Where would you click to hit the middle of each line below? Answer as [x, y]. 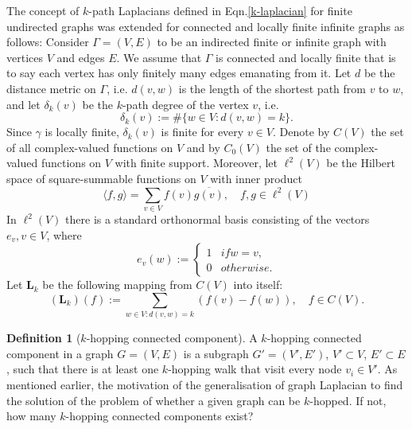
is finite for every [202, 132]
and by [203, 147]
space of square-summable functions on [101, 178]
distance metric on [51, 88]
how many [31, 416]
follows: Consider [48, 42]
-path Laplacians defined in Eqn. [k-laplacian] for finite [220, 10]
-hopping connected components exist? [159, 416]
